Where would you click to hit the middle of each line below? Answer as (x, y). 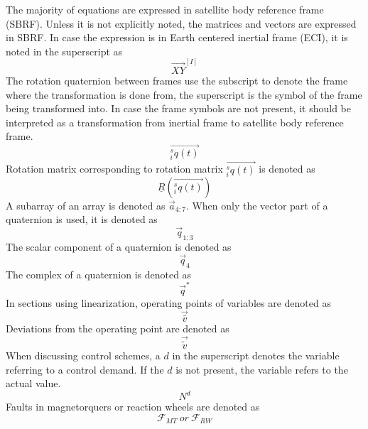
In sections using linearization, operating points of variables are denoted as (168, 302)
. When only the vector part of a (257, 205)
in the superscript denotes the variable (256, 355)
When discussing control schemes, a (83, 355)
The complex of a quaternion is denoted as (99, 274)
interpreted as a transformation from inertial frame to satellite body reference (175, 122)
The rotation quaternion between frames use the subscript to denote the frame (177, 81)
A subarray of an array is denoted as (86, 205)
